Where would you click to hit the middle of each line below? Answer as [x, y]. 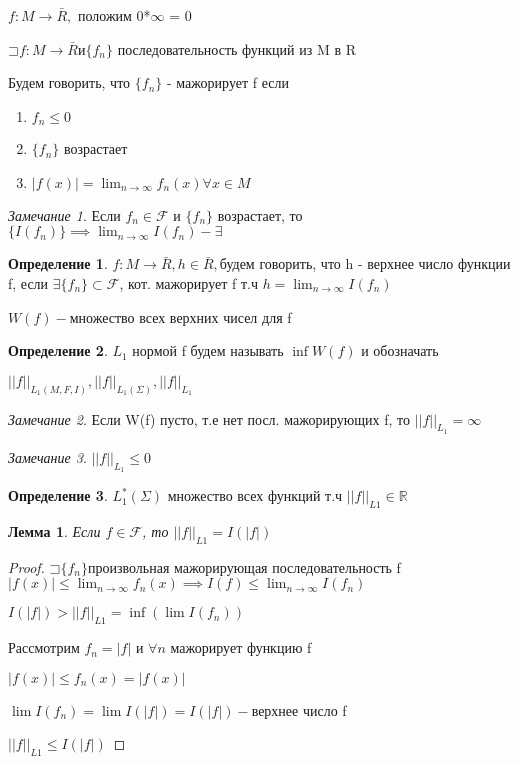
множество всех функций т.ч [255, 495]
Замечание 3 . [47, 456]
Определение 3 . [58, 495]
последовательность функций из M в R [237, 48]
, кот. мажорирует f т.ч [188, 283]
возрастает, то [260, 214]
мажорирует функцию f [241, 647]
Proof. [26, 566]
